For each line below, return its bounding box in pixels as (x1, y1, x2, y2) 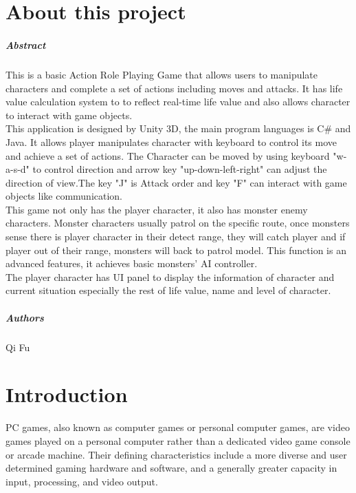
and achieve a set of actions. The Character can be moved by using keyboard (5, 148, 330, 162)
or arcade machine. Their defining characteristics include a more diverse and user (5, 447, 347, 461)
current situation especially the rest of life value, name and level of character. (5, 283, 331, 297)
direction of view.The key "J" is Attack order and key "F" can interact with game (5, 175, 347, 189)
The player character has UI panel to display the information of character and (5, 269, 335, 284)
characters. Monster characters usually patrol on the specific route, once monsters (5, 216, 350, 230)
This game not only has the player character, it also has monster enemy (5, 202, 308, 216)
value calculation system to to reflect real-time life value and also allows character (5, 94, 351, 109)
